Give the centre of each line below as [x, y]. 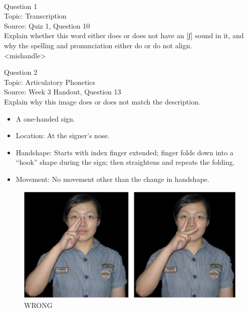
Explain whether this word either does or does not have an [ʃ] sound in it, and [124, 35]
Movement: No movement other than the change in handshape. [112, 179]
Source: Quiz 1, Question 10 [47, 25]
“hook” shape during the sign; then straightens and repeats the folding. [125, 162]
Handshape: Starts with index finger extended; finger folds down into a [125, 152]
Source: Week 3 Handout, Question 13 [63, 92]
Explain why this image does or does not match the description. [102, 101]
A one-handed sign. [45, 118]
